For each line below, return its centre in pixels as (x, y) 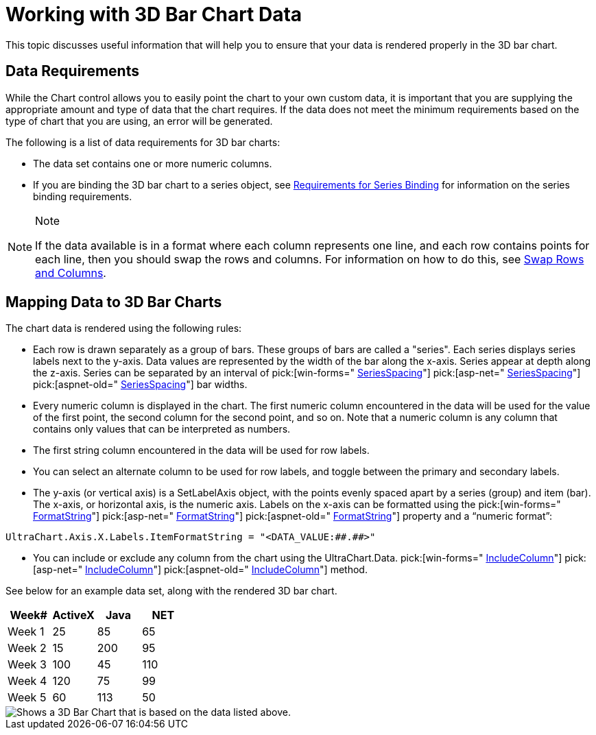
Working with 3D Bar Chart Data (154, 14)
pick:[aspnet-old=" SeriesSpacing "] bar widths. (140, 385)
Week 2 (27, 648)
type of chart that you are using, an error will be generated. (139, 121)
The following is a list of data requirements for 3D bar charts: (143, 142)
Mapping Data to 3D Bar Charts (114, 302)
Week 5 (27, 698)
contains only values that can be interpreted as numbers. (162, 429)
